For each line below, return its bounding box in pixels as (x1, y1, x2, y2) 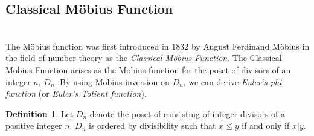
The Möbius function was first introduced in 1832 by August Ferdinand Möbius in (5, 39, 310, 52)
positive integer (5, 119, 62, 132)
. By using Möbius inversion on (54, 75, 170, 88)
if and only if (242, 119, 290, 132)
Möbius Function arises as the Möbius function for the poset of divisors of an (5, 63, 291, 76)
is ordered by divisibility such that (89, 119, 216, 132)
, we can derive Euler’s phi (183, 75, 282, 88)
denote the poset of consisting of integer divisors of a (89, 107, 286, 120)
